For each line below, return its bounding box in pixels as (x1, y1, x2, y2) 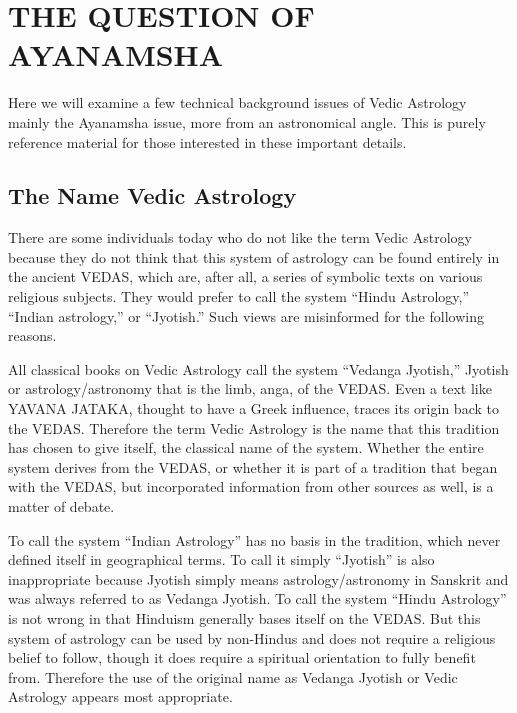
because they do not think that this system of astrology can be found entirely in (8, 246, 500, 267)
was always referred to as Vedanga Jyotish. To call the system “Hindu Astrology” (8, 588, 507, 609)
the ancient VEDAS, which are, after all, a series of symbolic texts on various (8, 266, 483, 287)
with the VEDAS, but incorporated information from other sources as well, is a (8, 476, 494, 497)
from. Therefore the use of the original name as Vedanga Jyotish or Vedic (8, 666, 458, 687)
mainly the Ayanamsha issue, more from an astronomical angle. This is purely (8, 111, 486, 132)
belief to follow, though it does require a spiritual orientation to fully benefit (8, 647, 476, 668)
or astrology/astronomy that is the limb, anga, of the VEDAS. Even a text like (8, 378, 492, 399)
